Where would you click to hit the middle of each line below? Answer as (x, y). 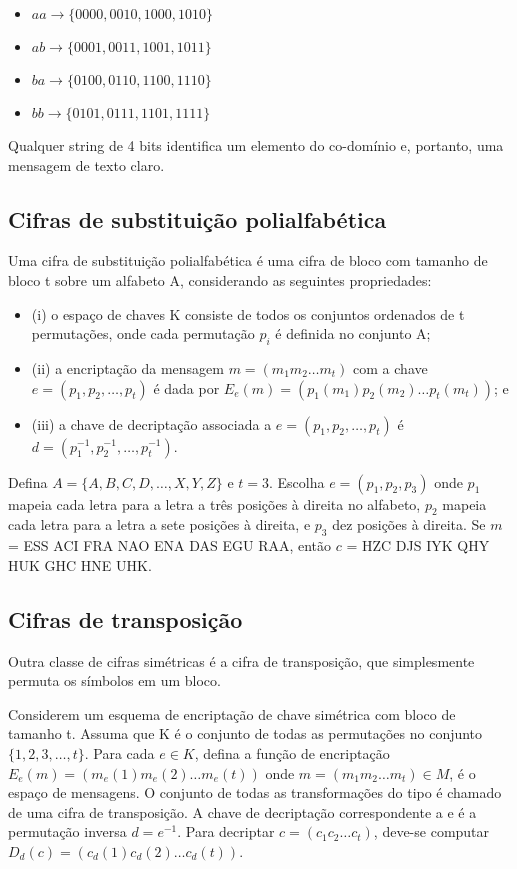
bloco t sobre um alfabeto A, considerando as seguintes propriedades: (220, 279)
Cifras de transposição (125, 618)
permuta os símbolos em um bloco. (114, 680)
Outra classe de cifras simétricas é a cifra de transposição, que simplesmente (241, 660)
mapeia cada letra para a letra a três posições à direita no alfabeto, (214, 503)
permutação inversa (67, 831)
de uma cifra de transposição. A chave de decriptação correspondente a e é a (242, 811)
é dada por (186, 387)
